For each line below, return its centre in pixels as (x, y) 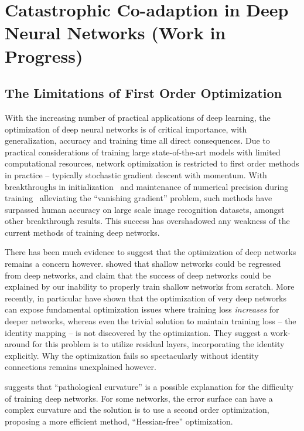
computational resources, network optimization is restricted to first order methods (152, 163)
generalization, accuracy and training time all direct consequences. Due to (137, 140)
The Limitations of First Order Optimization (144, 93)
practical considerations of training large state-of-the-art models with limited (143, 152)
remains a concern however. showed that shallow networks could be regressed (143, 264)
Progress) (44, 55)
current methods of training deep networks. (82, 232)
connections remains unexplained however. (81, 367)
